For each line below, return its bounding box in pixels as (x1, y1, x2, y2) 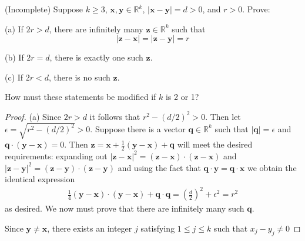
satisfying (140, 222, 175, 234)
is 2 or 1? (165, 91, 199, 103)
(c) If (5, 71, 24, 83)
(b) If (5, 51, 24, 63)
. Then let (205, 110, 241, 122)
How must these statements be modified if (5, 91, 156, 103)
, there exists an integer (47, 222, 132, 234)
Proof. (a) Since (5, 110, 61, 122)
